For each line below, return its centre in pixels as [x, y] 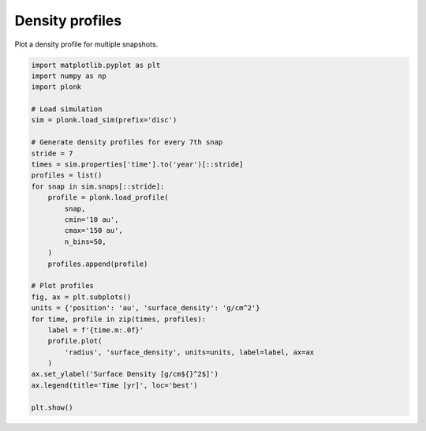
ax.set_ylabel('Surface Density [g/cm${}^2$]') [125, 374]
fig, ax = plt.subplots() [81, 297]
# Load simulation [67, 109]
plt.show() [52, 407]
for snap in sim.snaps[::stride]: [98, 186]
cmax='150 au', [94, 230]
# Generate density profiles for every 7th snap [127, 142]
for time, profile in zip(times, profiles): [119, 319]
